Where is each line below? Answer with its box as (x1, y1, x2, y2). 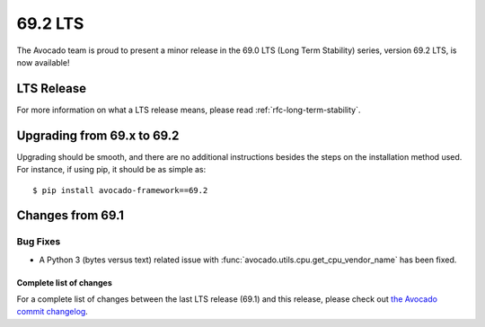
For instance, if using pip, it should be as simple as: (16, 164, 207, 175)
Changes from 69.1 (16, 208, 125, 224)
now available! (16, 57, 70, 67)
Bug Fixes (16, 235, 61, 248)
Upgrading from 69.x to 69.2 (16, 128, 180, 143)
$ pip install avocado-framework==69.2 (32, 185, 208, 195)
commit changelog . (16, 306, 89, 317)
